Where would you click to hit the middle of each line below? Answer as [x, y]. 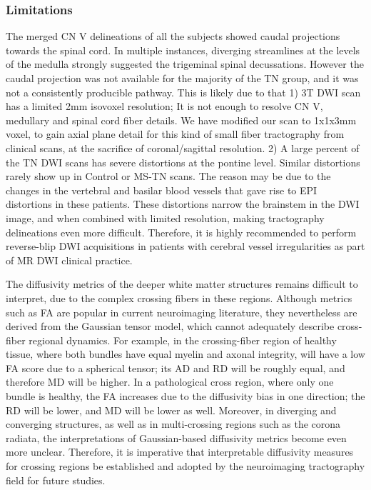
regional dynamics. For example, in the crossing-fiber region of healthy [183, 340]
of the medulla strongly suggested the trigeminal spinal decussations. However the [185, 64]
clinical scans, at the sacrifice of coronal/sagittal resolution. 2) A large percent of [183, 147]
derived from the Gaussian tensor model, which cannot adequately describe [170, 326]
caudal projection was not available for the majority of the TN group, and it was [182, 78]
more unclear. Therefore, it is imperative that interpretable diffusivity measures [180, 452]
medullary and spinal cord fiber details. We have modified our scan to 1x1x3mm [181, 120]
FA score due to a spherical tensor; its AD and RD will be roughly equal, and [176, 367]
